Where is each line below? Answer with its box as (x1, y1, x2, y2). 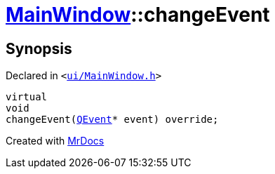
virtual (6, 91, 48, 103)
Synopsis (6, 39, 72, 58)
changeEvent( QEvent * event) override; (6, 114, 219, 126)
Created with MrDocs (6, 135, 105, 147)
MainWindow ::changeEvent (6, 3, 270, 27)
